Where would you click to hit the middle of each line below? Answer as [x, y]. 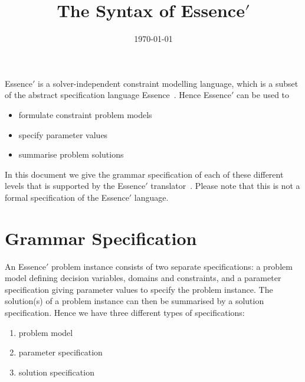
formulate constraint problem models [85, 114]
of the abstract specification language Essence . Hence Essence [118, 95]
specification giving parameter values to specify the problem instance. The [139, 289]
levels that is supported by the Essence [75, 186]
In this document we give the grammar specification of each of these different [144, 174]
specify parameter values [63, 134]
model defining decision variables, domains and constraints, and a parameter [143, 278]
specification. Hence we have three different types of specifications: [125, 312]
